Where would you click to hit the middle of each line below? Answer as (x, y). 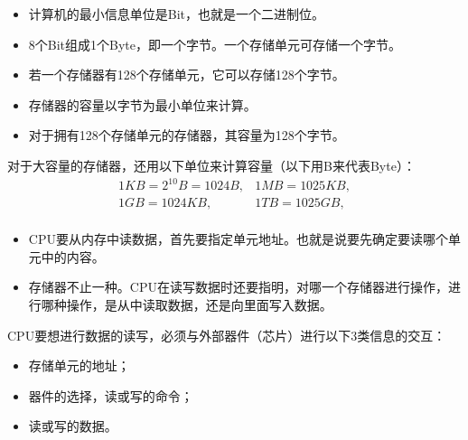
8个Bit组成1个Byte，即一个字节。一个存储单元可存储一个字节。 (215, 44)
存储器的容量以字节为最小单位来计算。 (142, 104)
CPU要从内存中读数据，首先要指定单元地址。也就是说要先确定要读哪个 (238, 239)
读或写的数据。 (73, 426)
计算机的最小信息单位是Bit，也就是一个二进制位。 (177, 14)
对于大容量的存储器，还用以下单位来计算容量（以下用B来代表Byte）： (211, 165)
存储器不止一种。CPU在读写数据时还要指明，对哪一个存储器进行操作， (238, 287)
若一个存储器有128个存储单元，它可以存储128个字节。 (187, 75)
